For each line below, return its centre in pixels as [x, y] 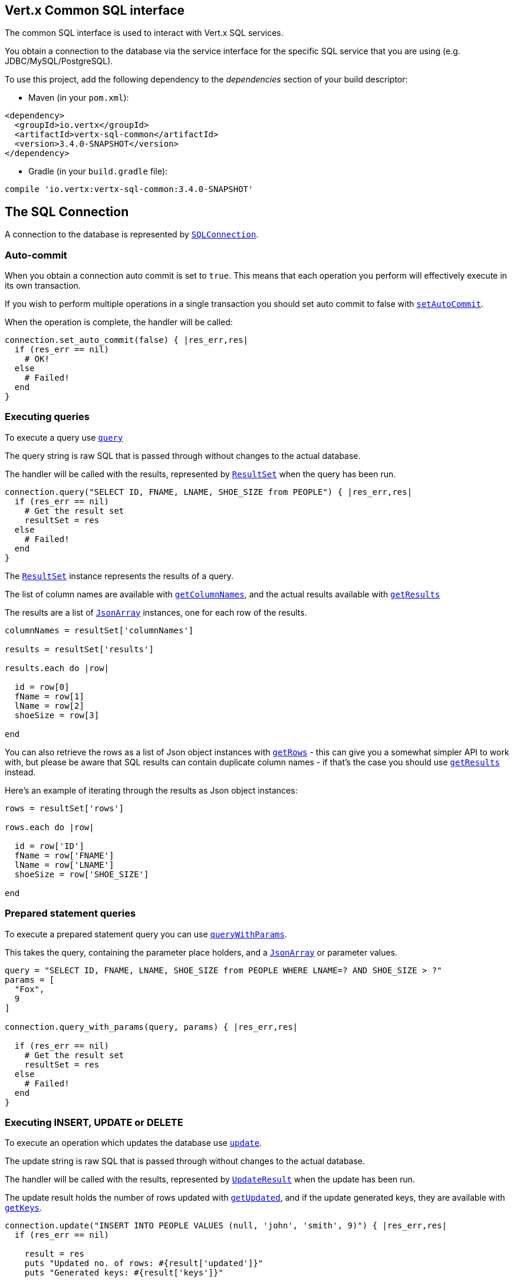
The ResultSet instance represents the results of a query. [119, 576]
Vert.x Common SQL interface [95, 10]
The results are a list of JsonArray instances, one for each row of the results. [156, 612]
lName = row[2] [49, 706]
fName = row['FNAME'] [64, 855]
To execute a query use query [64, 437]
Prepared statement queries [70, 913]
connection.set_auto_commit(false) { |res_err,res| [127, 340]
